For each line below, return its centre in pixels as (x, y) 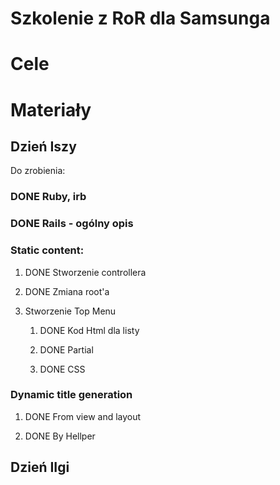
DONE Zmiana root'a (67, 291)
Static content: (47, 250)
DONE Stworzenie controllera (85, 272)
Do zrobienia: (38, 171)
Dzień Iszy (43, 146)
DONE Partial (66, 349)
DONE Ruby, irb (48, 197)
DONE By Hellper (60, 436)
